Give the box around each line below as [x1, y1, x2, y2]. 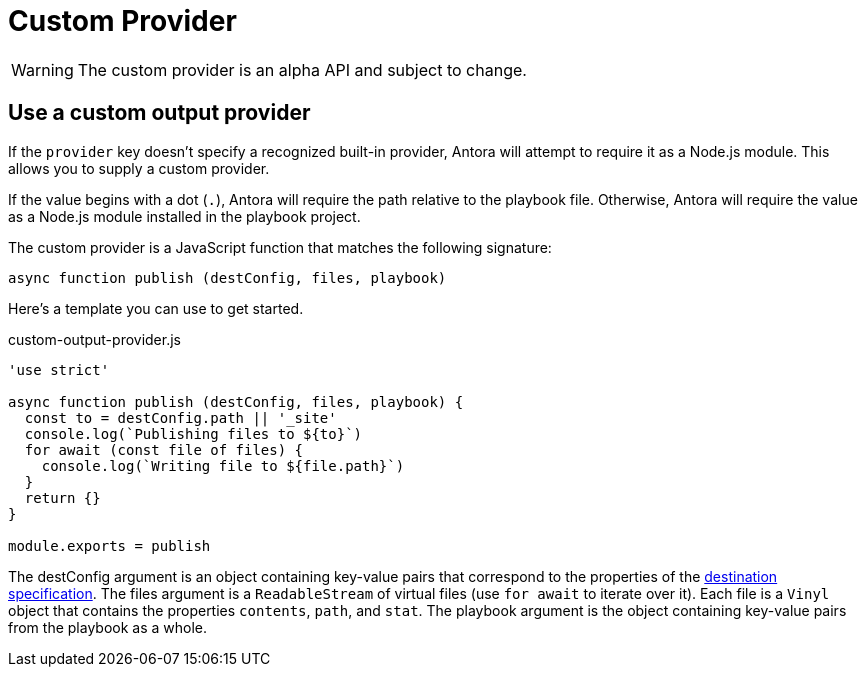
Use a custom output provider [8, 100, 311, 126]
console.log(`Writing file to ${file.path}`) [41, 457, 405, 474]
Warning [11, 59, 74, 80]
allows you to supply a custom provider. [8, 159, 270, 177]
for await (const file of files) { [24, 441, 304, 458]
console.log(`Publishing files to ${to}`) [24, 425, 363, 442]
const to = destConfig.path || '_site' [24, 409, 337, 426]
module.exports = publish [8, 537, 211, 554]
